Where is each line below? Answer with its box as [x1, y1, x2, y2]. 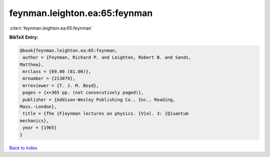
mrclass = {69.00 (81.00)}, [22, 69, 91, 75]
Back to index [9, 144, 37, 150]
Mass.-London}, [19, 104, 57, 110]
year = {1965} [22, 125, 57, 130]
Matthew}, [19, 62, 44, 67]
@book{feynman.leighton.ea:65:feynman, [19, 48, 117, 53]
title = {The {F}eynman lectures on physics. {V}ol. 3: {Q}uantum [22, 111, 189, 116]
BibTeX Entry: [9, 34, 38, 40]
